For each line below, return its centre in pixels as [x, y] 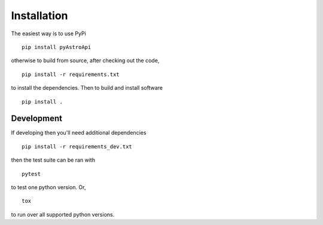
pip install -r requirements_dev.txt [77, 146]
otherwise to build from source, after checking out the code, [85, 60]
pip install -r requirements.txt [71, 74]
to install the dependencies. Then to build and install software [87, 88]
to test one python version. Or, [48, 187]
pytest [31, 174]
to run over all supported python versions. [63, 214]
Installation [39, 16]
